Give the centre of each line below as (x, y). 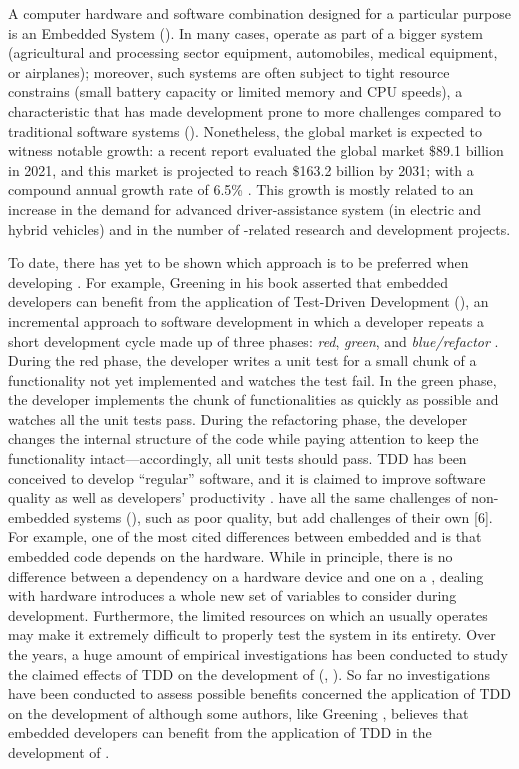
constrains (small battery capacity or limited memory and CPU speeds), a (235, 91)
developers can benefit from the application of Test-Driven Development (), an (248, 301)
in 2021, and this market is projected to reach (148, 169)
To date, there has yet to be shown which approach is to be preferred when (238, 262)
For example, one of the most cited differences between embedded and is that (245, 536)
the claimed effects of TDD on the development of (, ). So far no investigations (249, 673)
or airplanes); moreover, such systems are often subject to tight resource (229, 71)
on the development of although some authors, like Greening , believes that (238, 712)
